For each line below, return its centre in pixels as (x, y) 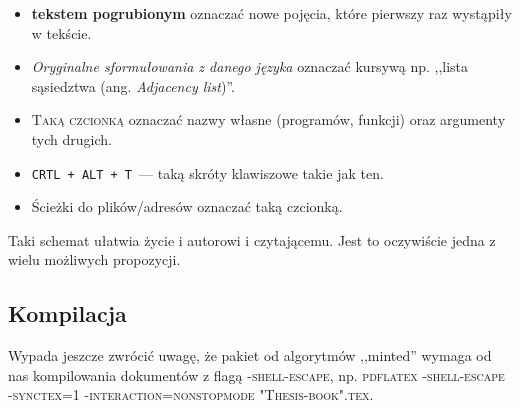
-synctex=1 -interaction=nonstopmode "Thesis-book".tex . (191, 394)
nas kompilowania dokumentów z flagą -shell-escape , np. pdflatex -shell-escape (256, 374)
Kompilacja (67, 313)
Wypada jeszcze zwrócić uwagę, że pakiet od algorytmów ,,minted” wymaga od (250, 355)
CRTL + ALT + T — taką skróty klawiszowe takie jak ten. (207, 172)
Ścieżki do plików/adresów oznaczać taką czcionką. (187, 206)
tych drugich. (71, 138)
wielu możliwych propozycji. (94, 259)
